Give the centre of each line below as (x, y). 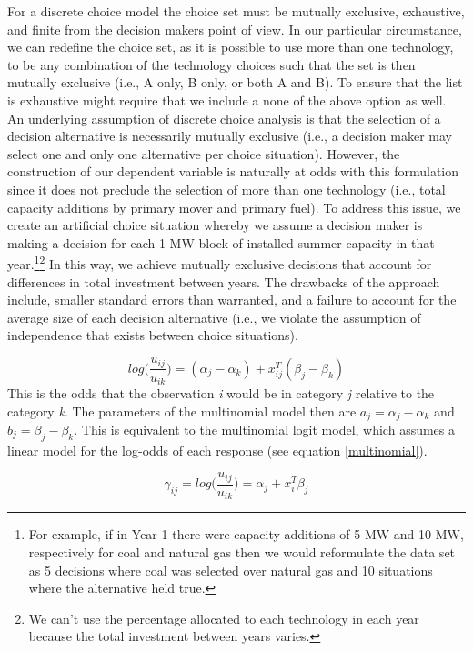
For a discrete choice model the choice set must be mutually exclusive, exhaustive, (236, 11)
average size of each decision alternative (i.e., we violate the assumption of (214, 317)
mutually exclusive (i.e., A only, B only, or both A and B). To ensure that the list (235, 82)
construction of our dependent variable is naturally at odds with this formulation (233, 171)
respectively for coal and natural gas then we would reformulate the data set (242, 551)
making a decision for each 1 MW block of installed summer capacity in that (221, 242)
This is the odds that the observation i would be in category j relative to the (221, 392)
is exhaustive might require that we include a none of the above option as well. (227, 100)
